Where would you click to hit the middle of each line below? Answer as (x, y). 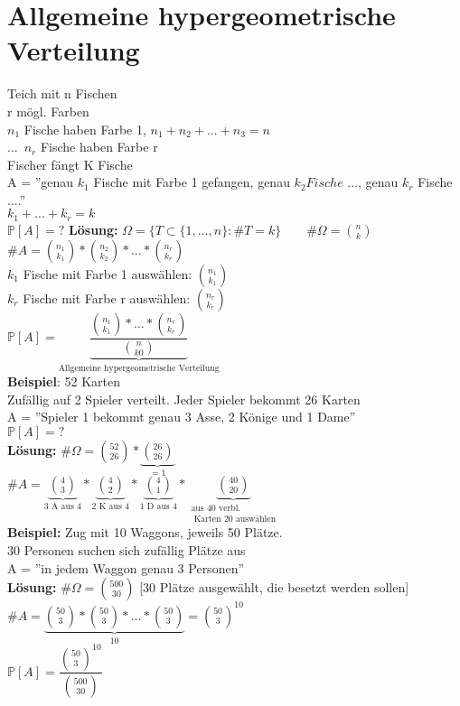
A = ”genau (41, 182)
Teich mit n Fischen (62, 93)
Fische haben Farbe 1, (85, 129)
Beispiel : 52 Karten (64, 381)
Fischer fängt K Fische (70, 164)
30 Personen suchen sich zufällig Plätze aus (127, 549)
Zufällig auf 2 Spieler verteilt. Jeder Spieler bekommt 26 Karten (184, 399)
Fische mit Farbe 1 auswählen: (108, 273)
